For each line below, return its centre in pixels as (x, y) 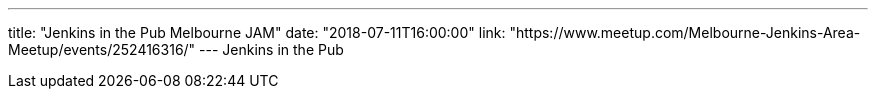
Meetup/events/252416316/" (102, 49)
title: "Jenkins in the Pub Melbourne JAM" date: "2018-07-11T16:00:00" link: (257, 32)
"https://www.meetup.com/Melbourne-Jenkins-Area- (685, 32)
